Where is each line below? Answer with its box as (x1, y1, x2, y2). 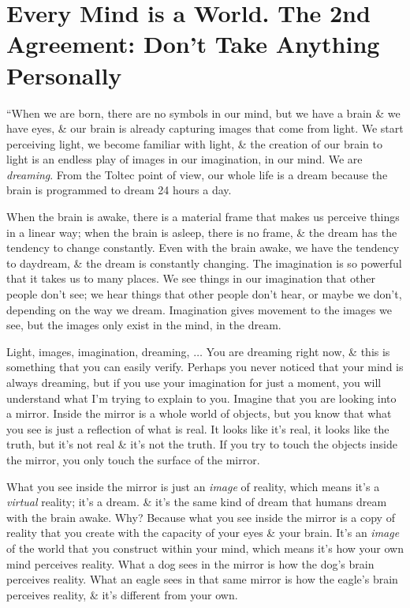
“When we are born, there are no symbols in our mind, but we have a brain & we (6, 104, 401, 121)
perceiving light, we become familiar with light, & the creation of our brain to (6, 135, 382, 152)
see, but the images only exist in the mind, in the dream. (6, 317, 281, 333)
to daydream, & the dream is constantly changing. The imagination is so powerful (6, 254, 402, 271)
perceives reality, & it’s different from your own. (6, 586, 238, 602)
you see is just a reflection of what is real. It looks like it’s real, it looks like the (6, 420, 389, 437)
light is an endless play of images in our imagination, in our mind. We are (6, 151, 363, 167)
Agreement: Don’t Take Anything (6, 28, 380, 60)
